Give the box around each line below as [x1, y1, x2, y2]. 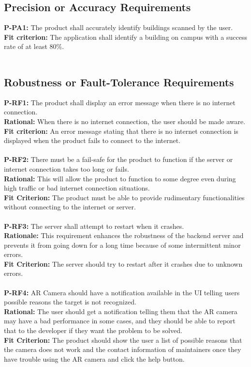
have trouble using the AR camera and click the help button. [4, 353, 185, 364]
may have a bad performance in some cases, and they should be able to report [4, 316, 236, 326]
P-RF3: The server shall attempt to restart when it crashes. [4, 221, 184, 231]
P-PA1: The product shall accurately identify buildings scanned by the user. [4, 22, 233, 32]
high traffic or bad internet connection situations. [4, 183, 150, 193]
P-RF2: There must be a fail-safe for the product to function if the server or [4, 154, 233, 164]
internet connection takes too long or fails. [4, 163, 129, 174]
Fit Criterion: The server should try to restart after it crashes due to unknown [4, 258, 243, 269]
